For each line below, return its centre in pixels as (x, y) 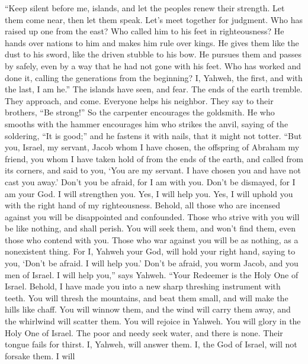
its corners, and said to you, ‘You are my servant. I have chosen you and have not (153, 170)
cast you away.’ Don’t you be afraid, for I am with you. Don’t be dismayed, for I (150, 181)
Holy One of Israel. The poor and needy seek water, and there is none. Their (144, 332)
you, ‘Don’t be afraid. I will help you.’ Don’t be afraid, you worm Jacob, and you (152, 263)
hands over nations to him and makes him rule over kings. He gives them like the (152, 42)
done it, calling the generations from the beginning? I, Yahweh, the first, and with (154, 77)
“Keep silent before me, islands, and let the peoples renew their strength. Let (145, 8)
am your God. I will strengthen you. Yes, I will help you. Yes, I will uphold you (149, 193)
